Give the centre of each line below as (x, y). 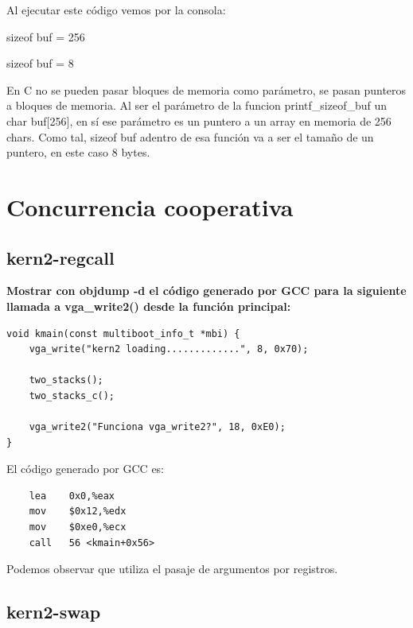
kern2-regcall (60, 257)
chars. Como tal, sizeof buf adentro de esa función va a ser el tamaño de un (190, 136)
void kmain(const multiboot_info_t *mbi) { (123, 333)
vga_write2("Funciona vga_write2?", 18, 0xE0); (157, 427)
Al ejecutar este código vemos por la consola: (116, 10)
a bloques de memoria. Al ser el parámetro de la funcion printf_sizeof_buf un (197, 105)
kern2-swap (54, 612)
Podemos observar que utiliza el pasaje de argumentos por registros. (172, 569)
